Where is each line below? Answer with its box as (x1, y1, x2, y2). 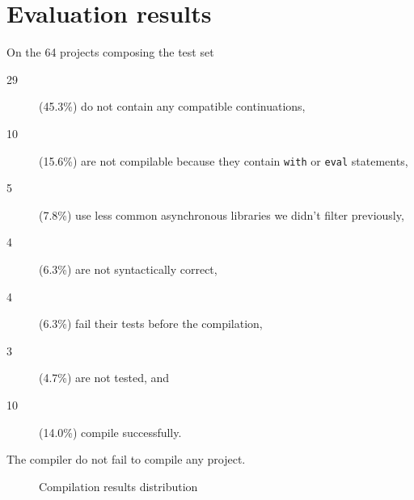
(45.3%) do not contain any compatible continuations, (39, 98, 306, 115)
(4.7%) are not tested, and (39, 369, 170, 386)
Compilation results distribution (39, 477, 198, 494)
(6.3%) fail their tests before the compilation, (39, 315, 263, 332)
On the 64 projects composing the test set (6, 44, 214, 61)
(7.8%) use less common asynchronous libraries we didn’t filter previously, (39, 206, 404, 223)
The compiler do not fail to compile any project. (6, 451, 246, 468)
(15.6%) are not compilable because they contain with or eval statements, (39, 152, 408, 169)
